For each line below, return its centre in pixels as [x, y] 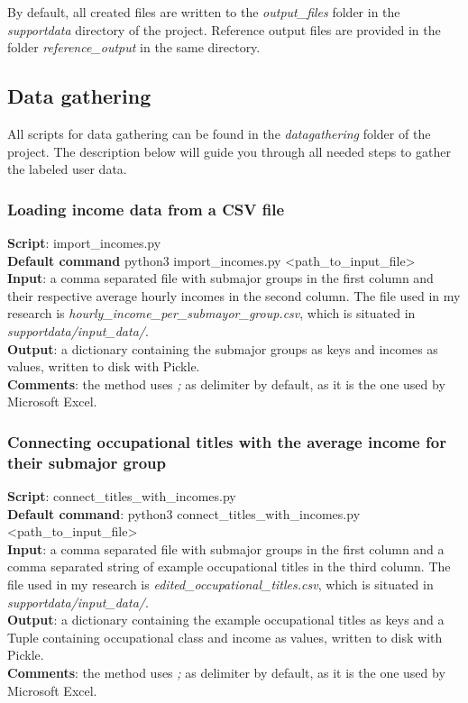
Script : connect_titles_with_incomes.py [122, 496]
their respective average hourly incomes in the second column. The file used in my [234, 295]
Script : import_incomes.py [84, 242]
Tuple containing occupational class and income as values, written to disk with [225, 637]
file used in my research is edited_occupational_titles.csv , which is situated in [220, 584]
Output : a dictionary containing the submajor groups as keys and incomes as [223, 348]
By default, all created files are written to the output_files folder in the [204, 12]
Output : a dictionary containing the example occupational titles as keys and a [226, 620]
